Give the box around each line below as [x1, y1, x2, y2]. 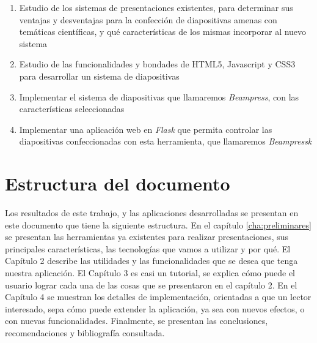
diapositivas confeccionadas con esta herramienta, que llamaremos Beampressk [19, 135, 312, 148]
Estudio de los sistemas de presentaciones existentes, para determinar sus [19, 1, 293, 13]
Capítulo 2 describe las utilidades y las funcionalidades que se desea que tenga [5, 254, 298, 267]
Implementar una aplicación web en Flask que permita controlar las [19, 123, 272, 135]
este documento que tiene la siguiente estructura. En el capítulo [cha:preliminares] [5, 218, 312, 231]
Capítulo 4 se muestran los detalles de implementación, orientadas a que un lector [5, 290, 312, 303]
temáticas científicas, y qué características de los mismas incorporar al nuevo [19, 25, 307, 38]
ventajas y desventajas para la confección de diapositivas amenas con [19, 13, 277, 26]
